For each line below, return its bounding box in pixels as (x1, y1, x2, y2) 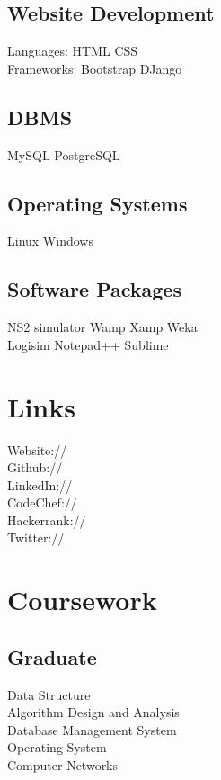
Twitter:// (7, 528, 65, 547)
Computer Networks (7, 756, 119, 775)
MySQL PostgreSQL (7, 145, 120, 164)
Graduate (7, 642, 97, 670)
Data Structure (7, 685, 91, 704)
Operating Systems (7, 189, 188, 217)
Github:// (7, 458, 63, 477)
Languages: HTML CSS (7, 41, 138, 60)
